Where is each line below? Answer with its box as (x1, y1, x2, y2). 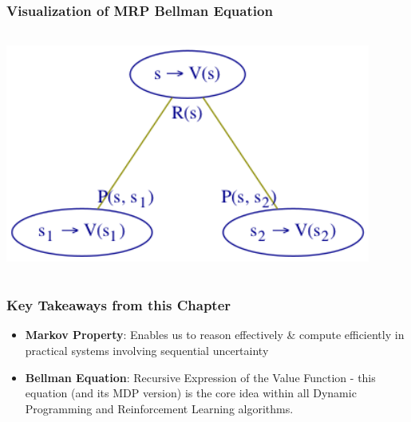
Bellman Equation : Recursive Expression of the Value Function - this (25, 369, 376, 385)
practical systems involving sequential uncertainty (25, 341, 269, 358)
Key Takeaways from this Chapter (6, 295, 231, 315)
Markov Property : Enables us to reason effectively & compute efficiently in (25, 326, 405, 343)
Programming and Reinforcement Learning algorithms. (25, 400, 294, 416)
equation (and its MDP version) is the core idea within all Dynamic (25, 385, 357, 401)
